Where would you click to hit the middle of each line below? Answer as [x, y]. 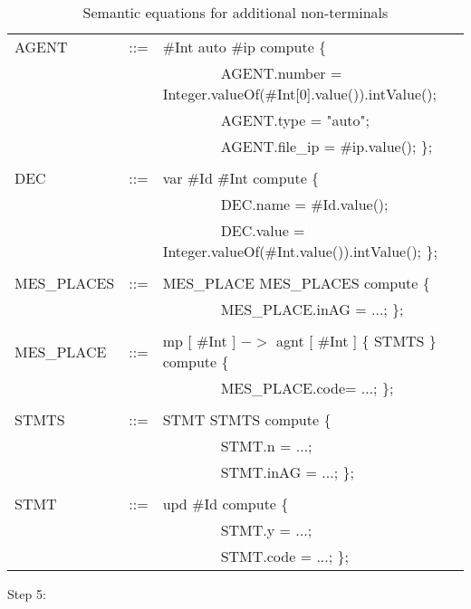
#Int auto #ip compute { [245, 47]
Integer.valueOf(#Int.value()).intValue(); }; [300, 251]
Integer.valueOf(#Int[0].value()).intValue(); [299, 94]
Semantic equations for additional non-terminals [235, 12]
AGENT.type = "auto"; [295, 120]
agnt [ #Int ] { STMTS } [356, 341]
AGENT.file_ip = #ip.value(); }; [327, 146]
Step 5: [27, 594]
